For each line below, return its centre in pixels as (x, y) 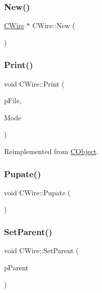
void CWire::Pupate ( (37, 192)
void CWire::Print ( (34, 83)
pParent (16, 267)
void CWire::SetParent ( (41, 250)
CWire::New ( (54, 25)
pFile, (13, 100)
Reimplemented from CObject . (51, 151)
